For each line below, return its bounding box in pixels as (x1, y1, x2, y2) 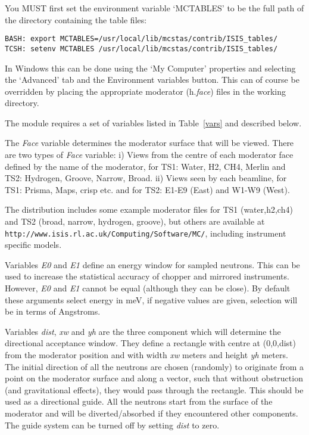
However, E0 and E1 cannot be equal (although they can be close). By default (5, 282, 291, 294)
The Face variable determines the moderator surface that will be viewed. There (5, 136, 294, 149)
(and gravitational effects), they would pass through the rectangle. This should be (5, 383, 304, 396)
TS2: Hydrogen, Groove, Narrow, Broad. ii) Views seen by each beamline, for (5, 172, 287, 184)
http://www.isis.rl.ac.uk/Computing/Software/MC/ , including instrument (5, 226, 286, 239)
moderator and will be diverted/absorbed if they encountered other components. (5, 407, 298, 419)
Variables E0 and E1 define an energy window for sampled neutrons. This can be (5, 258, 300, 271)
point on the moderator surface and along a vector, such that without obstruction (5, 372, 303, 384)
